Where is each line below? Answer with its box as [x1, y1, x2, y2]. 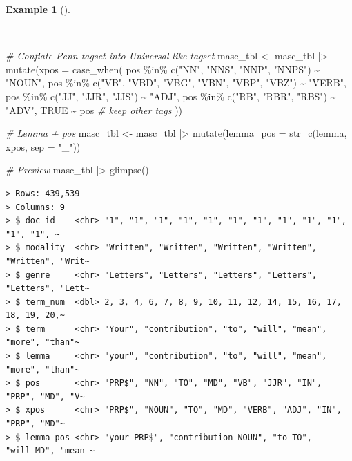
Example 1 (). [6, 2, 70, 16]
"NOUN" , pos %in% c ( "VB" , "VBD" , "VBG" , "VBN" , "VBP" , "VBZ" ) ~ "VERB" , [6, 75, 346, 90]
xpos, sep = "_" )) [6, 139, 81, 153]
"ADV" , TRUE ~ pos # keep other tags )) [6, 102, 183, 117]
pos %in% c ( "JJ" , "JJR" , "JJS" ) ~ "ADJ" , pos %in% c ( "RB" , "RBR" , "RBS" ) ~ [6, 88, 336, 103]
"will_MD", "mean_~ [6, 446, 95, 456]
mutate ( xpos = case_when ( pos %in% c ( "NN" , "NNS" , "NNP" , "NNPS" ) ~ [6, 62, 320, 76]
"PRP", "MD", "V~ [6, 391, 85, 402]
